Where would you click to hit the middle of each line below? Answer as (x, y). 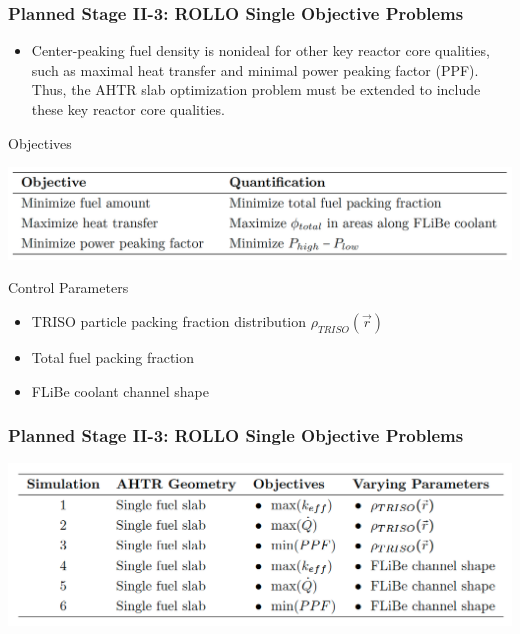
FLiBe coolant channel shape (120, 390)
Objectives (40, 142)
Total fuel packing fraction (113, 356)
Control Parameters (68, 287)
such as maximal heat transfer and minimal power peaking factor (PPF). (255, 69)
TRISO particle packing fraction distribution (169, 320)
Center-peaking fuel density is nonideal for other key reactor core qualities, (260, 50)
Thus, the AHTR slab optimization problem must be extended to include (256, 89)
